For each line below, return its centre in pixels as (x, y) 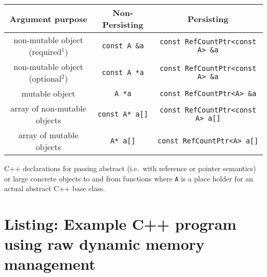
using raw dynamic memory (104, 244)
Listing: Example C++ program (120, 224)
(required (45, 52)
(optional (45, 78)
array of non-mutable (49, 108)
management (50, 264)
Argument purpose (48, 19)
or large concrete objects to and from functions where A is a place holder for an (129, 178)
